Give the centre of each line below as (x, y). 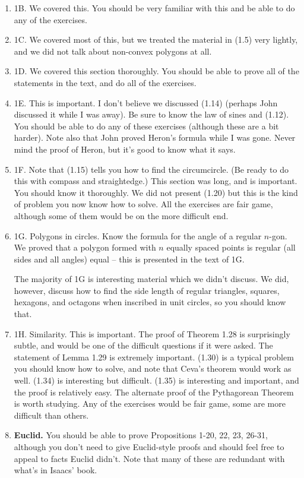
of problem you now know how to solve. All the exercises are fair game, (143, 204)
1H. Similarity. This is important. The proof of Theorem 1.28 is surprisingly (152, 333)
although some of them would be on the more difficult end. (121, 215)
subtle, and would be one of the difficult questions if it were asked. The (143, 345)
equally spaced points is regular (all (231, 247)
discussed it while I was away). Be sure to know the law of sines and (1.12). (151, 114)
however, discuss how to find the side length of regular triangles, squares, (147, 290)
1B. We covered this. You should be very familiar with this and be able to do (154, 8)
